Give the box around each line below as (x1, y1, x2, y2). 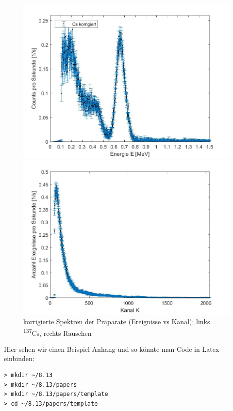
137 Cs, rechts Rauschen (23, 326, 92, 338)
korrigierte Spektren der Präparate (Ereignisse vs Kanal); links (23, 316, 210, 326)
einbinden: (4, 353, 34, 363)
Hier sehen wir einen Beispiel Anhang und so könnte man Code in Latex (4, 344, 219, 354)
